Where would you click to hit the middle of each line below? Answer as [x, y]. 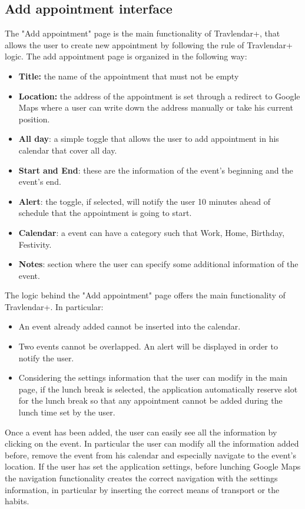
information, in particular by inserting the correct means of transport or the [142, 489]
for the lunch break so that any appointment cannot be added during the [150, 400]
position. [34, 119]
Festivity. [35, 244]
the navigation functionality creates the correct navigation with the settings [141, 478]
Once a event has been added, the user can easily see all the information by [141, 432]
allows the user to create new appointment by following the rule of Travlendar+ [149, 44]
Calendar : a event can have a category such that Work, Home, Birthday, [152, 232]
